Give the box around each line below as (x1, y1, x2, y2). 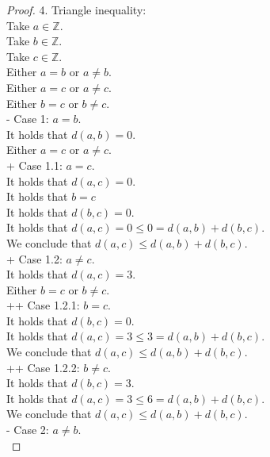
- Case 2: (6, 421, 49, 438)
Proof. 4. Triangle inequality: (6, 2, 146, 17)
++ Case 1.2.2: (6, 359, 80, 375)
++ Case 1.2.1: (6, 297, 80, 313)
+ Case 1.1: (6, 156, 63, 173)
